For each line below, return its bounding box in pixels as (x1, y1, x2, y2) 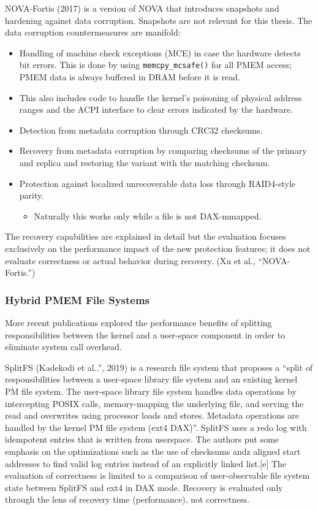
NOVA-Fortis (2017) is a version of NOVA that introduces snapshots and (5, 2, 279, 14)
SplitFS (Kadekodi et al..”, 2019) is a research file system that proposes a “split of (5, 360, 313, 373)
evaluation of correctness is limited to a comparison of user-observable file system (5, 469, 310, 482)
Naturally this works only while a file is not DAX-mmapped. (34, 209, 262, 222)
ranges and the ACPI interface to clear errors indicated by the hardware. (19, 103, 293, 116)
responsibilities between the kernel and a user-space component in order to (5, 328, 286, 341)
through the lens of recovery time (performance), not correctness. (5, 493, 250, 506)
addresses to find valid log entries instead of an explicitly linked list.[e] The (5, 457, 287, 470)
